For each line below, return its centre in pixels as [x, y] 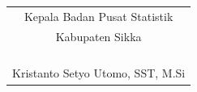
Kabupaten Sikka [98, 36]
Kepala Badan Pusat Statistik [98, 16]
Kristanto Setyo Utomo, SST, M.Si [99, 73]
